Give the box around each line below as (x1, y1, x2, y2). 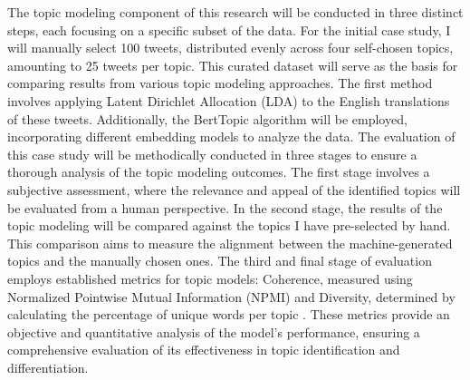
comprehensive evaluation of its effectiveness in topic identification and (7, 340, 400, 359)
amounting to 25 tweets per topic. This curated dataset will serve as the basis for (7, 55, 458, 74)
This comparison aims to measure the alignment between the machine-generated (7, 233, 453, 252)
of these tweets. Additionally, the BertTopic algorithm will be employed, (7, 109, 408, 128)
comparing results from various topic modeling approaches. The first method (7, 73, 433, 93)
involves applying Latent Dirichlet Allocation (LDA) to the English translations (7, 91, 450, 110)
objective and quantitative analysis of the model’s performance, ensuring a (7, 322, 420, 341)
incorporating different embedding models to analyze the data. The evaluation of (7, 127, 456, 146)
